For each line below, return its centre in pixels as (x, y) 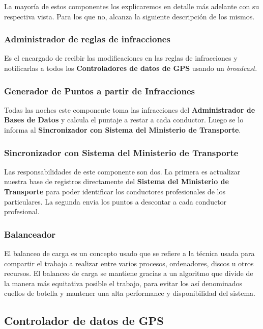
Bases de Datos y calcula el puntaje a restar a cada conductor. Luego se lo (124, 120)
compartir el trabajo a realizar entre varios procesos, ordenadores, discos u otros (129, 263)
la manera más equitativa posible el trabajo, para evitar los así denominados (123, 283)
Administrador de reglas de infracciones (87, 39)
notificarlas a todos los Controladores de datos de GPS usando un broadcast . (131, 68)
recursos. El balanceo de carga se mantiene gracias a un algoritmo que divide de (129, 273)
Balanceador (30, 234)
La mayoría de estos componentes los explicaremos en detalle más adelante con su (132, 6)
